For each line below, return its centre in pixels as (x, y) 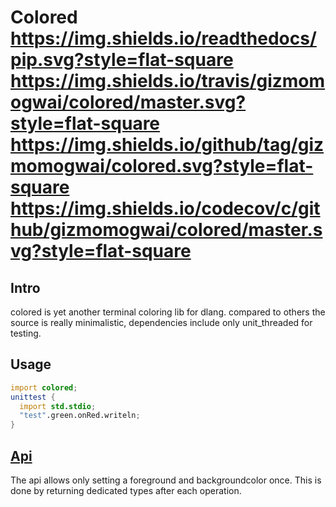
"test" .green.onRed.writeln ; (80, 416)
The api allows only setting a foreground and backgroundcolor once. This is (166, 480)
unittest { (33, 397)
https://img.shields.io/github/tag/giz (167, 145)
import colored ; (44, 387)
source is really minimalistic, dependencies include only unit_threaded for (161, 322)
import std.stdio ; (58, 406)
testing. (26, 333)
